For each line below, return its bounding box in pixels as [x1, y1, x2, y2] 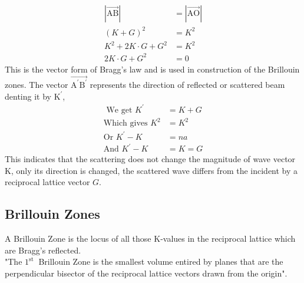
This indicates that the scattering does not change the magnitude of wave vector [5, 153, 296, 165]
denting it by [5, 90, 51, 102]
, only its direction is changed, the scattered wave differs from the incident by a [11, 164, 298, 176]
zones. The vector [5, 78, 68, 90]
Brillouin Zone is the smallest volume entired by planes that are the [38, 255, 283, 268]
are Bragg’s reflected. [5, 243, 81, 256]
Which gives [103, 119, 148, 128]
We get [106, 106, 133, 114]
